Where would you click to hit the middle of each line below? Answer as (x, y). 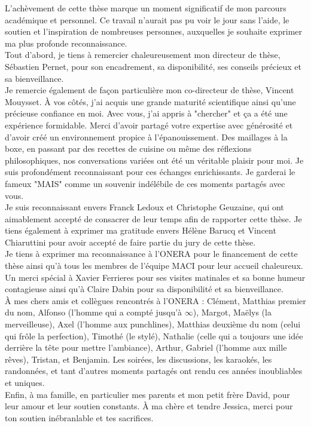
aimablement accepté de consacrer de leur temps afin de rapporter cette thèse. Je (153, 218)
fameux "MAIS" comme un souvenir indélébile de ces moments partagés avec (145, 183)
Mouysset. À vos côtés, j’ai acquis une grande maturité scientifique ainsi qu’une (150, 101)
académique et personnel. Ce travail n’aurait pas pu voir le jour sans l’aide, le (147, 19)
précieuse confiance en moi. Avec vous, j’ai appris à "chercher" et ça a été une (146, 113)
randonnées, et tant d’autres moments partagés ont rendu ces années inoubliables (154, 371)
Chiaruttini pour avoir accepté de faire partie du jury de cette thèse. (130, 242)
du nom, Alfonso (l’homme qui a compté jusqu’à (94, 312)
